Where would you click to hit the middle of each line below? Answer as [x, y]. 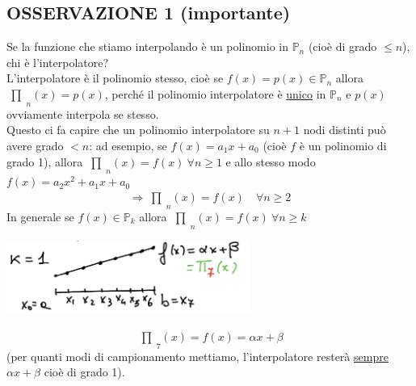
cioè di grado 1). [84, 372]
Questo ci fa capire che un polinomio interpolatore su [138, 130]
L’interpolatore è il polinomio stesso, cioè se [115, 78]
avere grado [35, 145]
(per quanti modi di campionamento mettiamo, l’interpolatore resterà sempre [197, 356]
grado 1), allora [45, 161]
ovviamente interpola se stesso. [83, 113]
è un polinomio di [343, 145]
